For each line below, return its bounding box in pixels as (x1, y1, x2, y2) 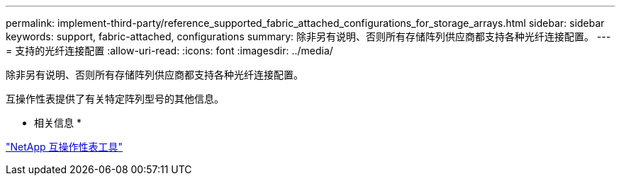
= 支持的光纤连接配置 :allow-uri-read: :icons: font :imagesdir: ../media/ (6, 45, 333, 57)
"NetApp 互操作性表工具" (6, 141, 123, 153)
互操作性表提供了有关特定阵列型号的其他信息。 (6, 93, 224, 105)
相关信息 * (34, 117, 82, 129)
